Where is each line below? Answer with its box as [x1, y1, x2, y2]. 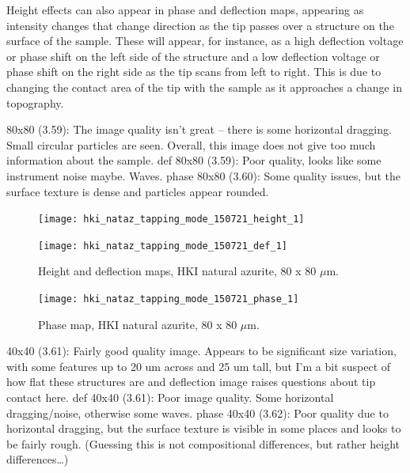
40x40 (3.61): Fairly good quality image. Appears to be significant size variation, [6, 342, 397, 359]
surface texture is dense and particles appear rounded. [6, 183, 269, 199]
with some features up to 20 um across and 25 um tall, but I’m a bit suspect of [6, 358, 391, 374]
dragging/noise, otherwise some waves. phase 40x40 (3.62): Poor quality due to [6, 404, 389, 421]
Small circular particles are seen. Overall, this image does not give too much [6, 136, 376, 153]
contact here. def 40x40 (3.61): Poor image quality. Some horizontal [6, 389, 334, 406]
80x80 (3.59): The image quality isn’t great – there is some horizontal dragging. [6, 121, 392, 138]
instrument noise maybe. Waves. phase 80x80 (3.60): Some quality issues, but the [6, 167, 401, 184]
